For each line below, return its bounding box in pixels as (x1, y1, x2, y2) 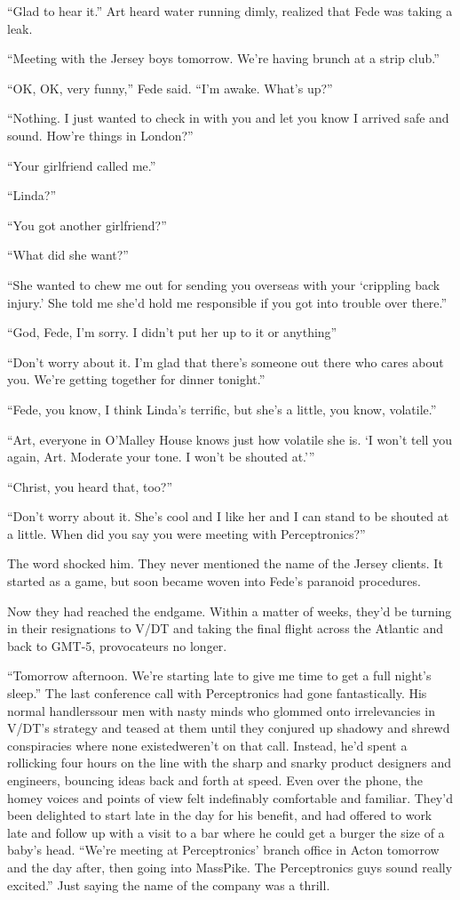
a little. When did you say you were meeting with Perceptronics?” (7, 524, 366, 542)
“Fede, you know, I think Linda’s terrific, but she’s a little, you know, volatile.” (7, 399, 437, 418)
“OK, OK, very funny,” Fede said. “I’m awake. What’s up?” (7, 78, 333, 97)
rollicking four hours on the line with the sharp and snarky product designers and (7, 753, 452, 772)
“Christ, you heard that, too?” (7, 477, 173, 495)
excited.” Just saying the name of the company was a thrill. (7, 875, 330, 894)
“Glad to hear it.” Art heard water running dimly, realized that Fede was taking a (7, 2, 453, 20)
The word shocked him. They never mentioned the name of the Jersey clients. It (7, 554, 443, 573)
